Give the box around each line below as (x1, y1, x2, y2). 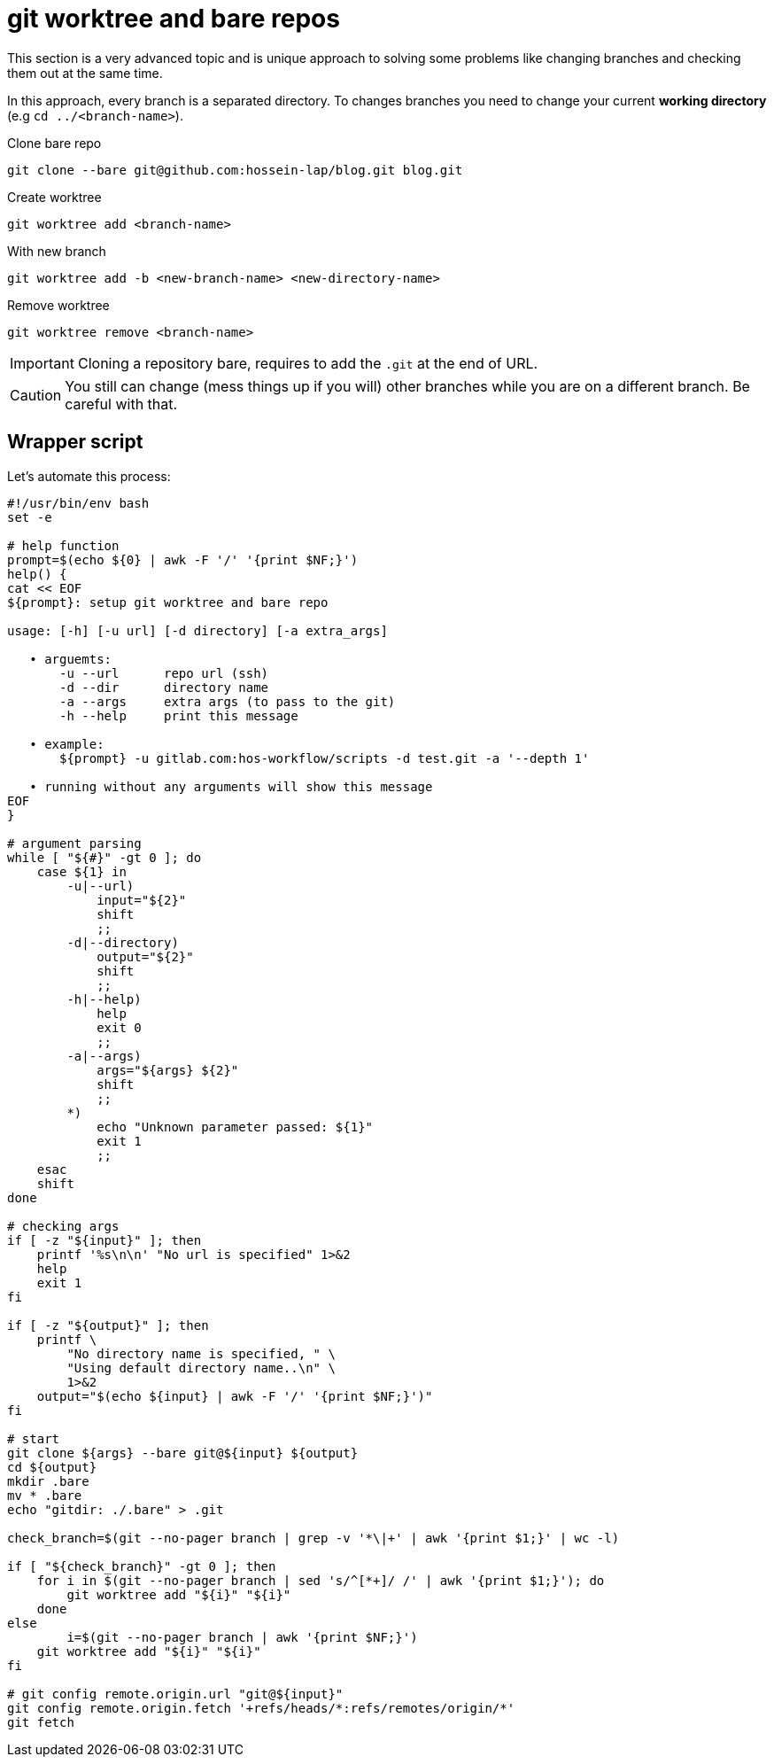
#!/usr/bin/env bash (7, 495, 150, 510)
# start (7, 1431, 60, 1446)
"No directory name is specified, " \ (66, 1346, 336, 1361)
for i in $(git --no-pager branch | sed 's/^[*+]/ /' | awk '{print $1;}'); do (36, 1573, 605, 1588)
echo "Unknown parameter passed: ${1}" (97, 1119, 374, 1134)
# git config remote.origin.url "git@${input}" (7, 1686, 344, 1701)
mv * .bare (7, 1488, 82, 1503)
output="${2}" (97, 949, 194, 964)
